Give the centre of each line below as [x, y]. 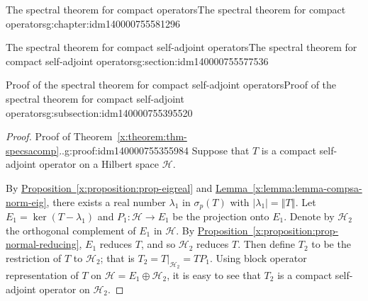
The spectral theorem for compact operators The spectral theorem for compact [176, 9]
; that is [117, 257]
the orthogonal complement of [71, 230]
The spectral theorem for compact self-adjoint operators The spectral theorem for [182, 47]
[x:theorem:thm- [152, 136]
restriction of [34, 257]
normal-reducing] [43, 244]
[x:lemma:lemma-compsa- [307, 187]
